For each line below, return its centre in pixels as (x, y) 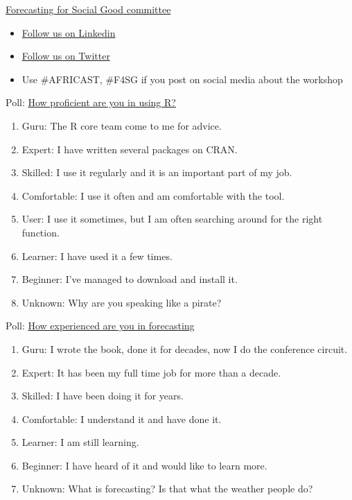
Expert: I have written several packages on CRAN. (130, 149)
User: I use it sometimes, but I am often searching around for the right (172, 219)
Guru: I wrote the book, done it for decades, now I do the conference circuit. (185, 348)
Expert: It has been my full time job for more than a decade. (151, 372)
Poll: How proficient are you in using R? (91, 102)
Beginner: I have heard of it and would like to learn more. (144, 465)
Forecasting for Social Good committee (88, 9)
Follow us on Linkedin (69, 32)
